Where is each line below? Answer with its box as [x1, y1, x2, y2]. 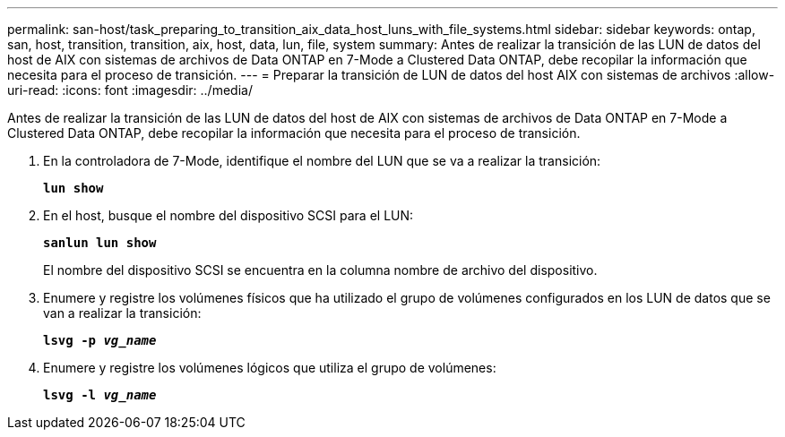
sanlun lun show [43, 236, 157, 250]
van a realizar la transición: [43, 305, 202, 321]
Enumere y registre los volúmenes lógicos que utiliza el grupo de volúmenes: [43, 360, 496, 375]
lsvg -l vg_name [43, 388, 157, 402]
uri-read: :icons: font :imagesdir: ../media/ [7, 82, 253, 98]
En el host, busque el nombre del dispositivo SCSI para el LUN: [43, 208, 414, 223]
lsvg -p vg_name [43, 333, 157, 347]
